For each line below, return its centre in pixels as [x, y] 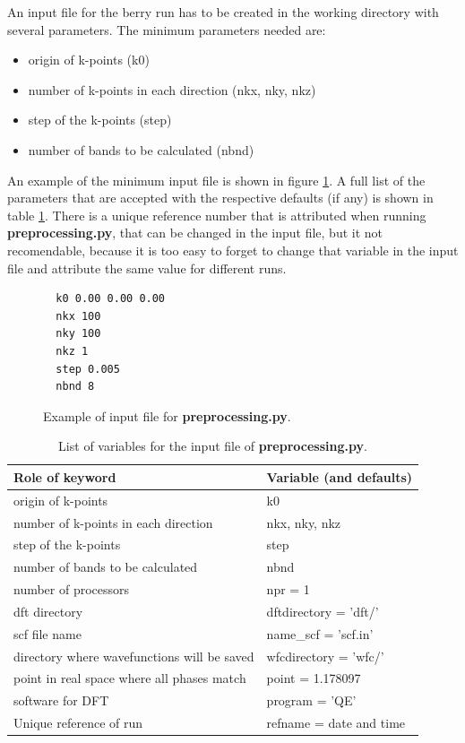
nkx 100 [78, 316]
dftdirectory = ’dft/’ [323, 611]
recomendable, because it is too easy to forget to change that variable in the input [233, 250]
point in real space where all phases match [130, 678]
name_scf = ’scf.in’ [320, 633]
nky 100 [78, 334]
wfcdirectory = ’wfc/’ [325, 656]
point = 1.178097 [314, 678]
